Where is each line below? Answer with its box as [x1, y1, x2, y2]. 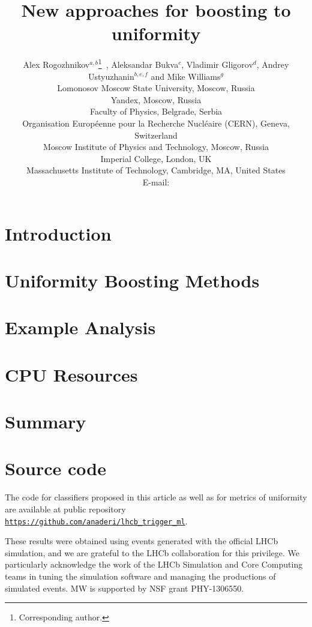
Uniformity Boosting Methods [5, 268, 260, 292]
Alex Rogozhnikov [23, 58, 90, 70]
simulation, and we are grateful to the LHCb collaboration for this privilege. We [5, 546, 299, 559]
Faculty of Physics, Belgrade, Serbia [89, 105, 223, 118]
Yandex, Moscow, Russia [110, 93, 202, 106]
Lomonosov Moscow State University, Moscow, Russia [57, 82, 255, 94]
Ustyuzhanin [88, 70, 134, 82]
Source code [5, 456, 106, 481]
